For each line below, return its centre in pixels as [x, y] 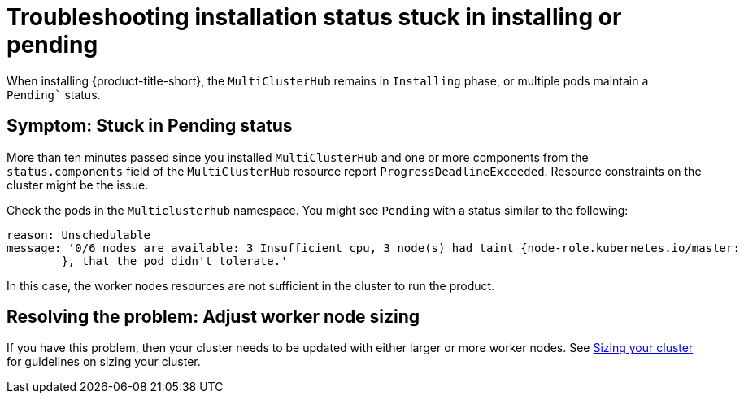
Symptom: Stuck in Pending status [150, 126]
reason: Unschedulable [79, 235]
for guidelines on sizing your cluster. [104, 362]
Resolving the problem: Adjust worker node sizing [213, 317]
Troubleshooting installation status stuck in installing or [314, 17]
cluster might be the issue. [78, 185]
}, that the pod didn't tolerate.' [174, 261]
